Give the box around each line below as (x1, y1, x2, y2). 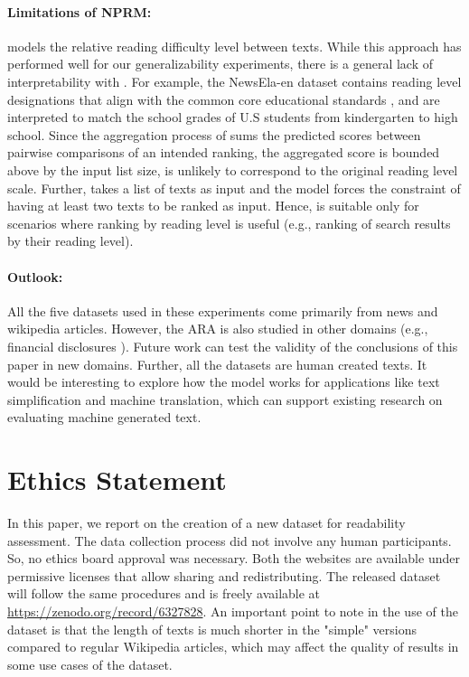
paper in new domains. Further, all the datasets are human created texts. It (7, 354, 427, 373)
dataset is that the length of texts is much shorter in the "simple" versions (7, 619, 417, 638)
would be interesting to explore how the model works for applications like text (7, 372, 440, 391)
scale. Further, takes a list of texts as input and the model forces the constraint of (7, 178, 461, 197)
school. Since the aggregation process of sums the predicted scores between (7, 125, 421, 144)
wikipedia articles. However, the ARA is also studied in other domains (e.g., (7, 319, 428, 338)
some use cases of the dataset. (7, 654, 173, 673)
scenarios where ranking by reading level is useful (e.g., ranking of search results (7, 213, 451, 232)
